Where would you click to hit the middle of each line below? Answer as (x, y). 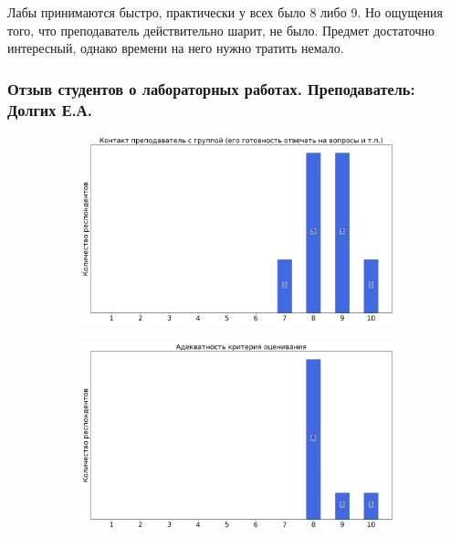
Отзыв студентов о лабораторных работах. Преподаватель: (211, 88)
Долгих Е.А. (50, 109)
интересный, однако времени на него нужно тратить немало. (176, 48)
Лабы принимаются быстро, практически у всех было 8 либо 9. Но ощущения (225, 12)
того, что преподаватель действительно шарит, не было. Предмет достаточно (221, 30)
